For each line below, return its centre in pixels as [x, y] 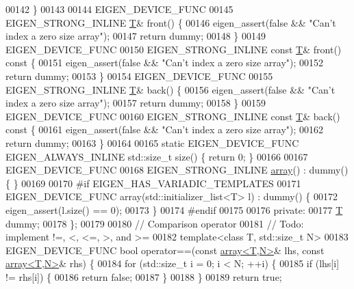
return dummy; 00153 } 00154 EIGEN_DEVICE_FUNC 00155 [139, 75]
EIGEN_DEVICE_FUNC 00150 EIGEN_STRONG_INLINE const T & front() [174, 49]
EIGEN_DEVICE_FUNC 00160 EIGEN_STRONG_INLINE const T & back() [173, 116]
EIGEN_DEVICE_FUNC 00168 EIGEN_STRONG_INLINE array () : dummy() [177, 170]
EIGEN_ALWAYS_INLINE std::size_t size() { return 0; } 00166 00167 [157, 156]
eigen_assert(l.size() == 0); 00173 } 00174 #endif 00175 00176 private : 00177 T [174, 209]
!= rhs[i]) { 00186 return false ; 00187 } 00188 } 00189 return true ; [144, 276]
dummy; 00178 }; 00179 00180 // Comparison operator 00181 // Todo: [155, 223]
